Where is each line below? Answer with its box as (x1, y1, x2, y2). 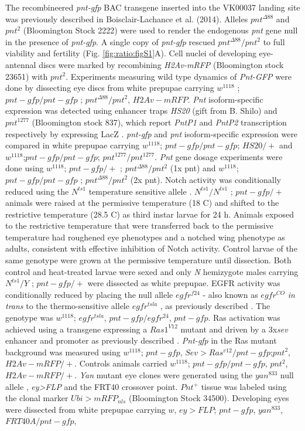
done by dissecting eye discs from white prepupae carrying (5, 82, 214, 94)
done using (5, 162, 44, 174)
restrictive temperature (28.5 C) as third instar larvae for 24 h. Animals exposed (5, 208, 294, 220)
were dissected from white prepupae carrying (5, 403, 166, 415)
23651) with (5, 70, 48, 82)
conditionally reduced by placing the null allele (5, 288, 173, 300)
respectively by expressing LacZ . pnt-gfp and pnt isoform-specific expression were (5, 127, 298, 140)
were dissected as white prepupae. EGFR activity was (87, 277, 280, 289)
